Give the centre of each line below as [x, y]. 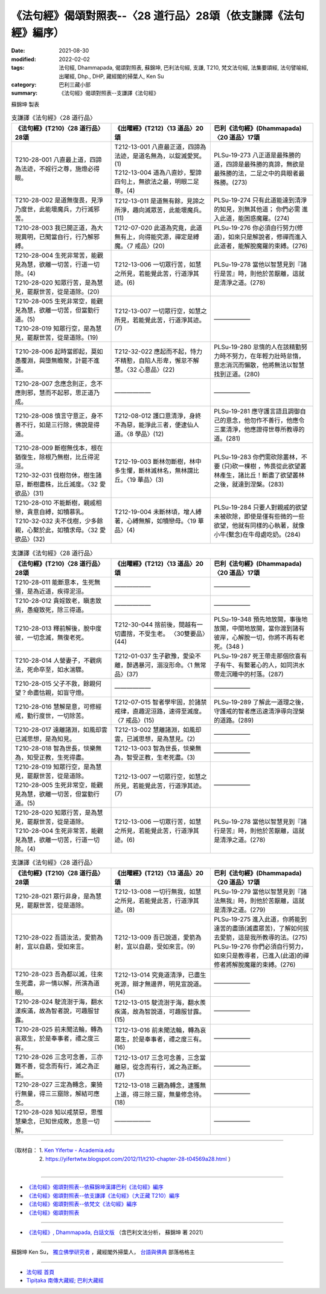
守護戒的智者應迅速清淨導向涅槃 [259, 711]
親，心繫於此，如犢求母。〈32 [56, 530]
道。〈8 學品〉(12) [139, 434]
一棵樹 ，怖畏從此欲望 [269, 466]
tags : [18, 68]
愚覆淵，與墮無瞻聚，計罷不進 [57, 361]
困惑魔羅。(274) [267, 218]
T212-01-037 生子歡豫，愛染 [155, 655]
